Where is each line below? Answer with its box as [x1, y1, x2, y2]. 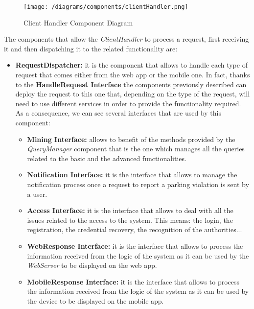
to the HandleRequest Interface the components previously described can [15, 79, 247, 89]
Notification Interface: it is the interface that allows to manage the [27, 169, 237, 180]
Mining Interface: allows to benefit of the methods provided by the [27, 134, 235, 144]
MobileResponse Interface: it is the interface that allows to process [27, 276, 240, 286]
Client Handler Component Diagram [23, 17, 133, 27]
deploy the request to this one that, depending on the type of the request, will [15, 89, 250, 99]
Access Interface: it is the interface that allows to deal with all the [27, 205, 233, 215]
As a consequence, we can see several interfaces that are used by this [15, 108, 221, 118]
